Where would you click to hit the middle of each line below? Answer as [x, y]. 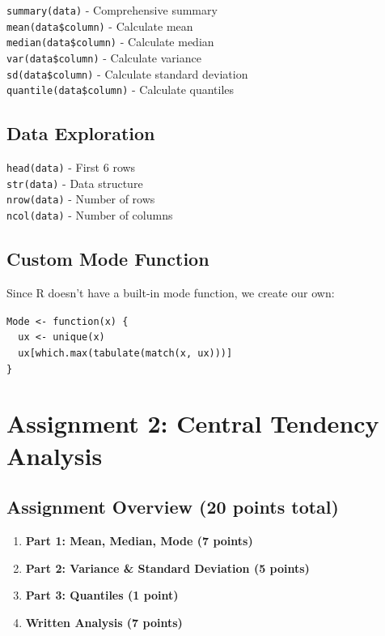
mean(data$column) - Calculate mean [100, 26]
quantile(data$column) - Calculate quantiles [121, 90]
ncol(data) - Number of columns [90, 215]
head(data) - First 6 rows [71, 167]
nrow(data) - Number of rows [81, 199]
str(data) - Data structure [75, 183]
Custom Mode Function [108, 259]
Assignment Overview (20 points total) [173, 507]
